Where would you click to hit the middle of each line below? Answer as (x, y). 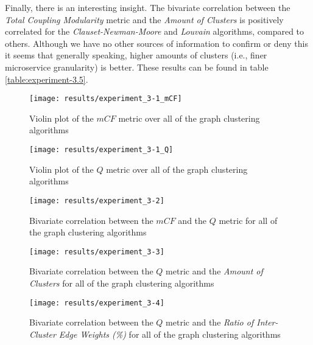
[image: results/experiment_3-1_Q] (101, 150)
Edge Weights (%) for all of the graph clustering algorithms (170, 334)
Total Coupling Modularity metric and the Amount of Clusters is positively (144, 19)
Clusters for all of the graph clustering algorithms (122, 283)
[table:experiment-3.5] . (47, 79)
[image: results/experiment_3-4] (97, 303)
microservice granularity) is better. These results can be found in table (137, 67)
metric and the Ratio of (210, 322)
